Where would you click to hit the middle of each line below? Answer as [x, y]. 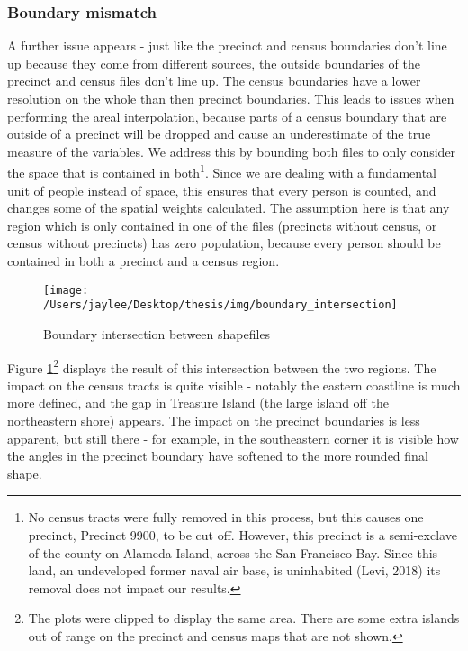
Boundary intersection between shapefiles [157, 333]
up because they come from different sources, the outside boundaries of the [214, 63]
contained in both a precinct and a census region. [144, 261]
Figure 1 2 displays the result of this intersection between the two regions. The [222, 366]
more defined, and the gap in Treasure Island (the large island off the [198, 403]
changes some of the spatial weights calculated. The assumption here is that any [229, 208]
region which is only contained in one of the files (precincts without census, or [222, 225]
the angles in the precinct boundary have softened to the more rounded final [218, 456]
